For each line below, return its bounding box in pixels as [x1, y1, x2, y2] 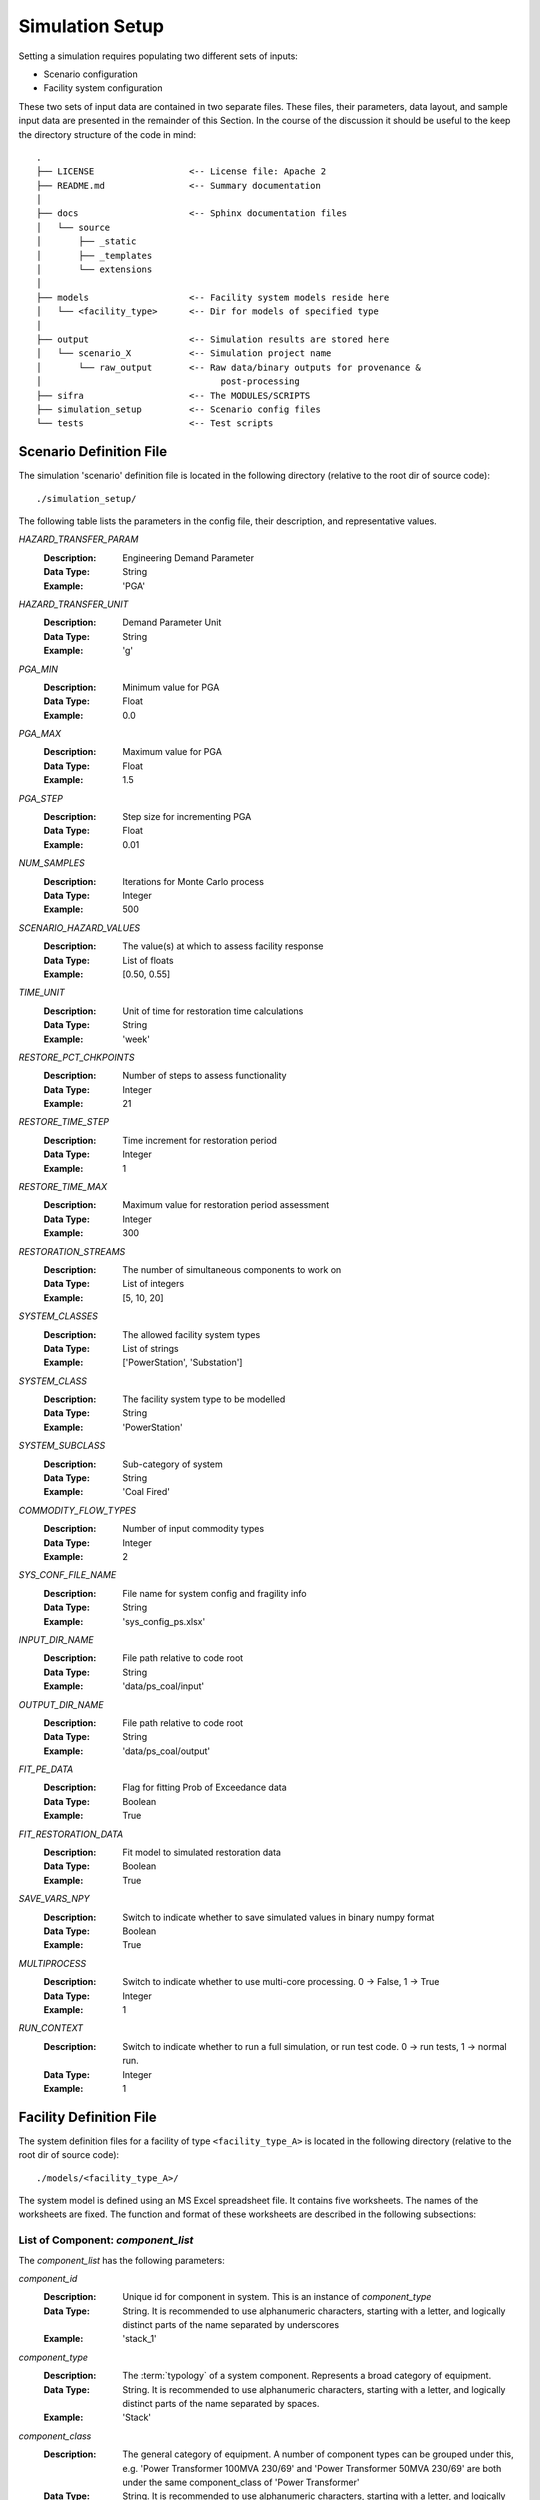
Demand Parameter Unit [122, 616, 222, 629]
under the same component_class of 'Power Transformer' [122, 2476, 360, 2488]
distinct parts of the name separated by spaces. [122, 2398, 320, 2410]
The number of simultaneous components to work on [122, 1263, 342, 1275]
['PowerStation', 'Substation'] [122, 1356, 243, 1369]
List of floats [122, 954, 174, 966]
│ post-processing [36, 376, 300, 387]
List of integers [122, 1278, 185, 1290]
